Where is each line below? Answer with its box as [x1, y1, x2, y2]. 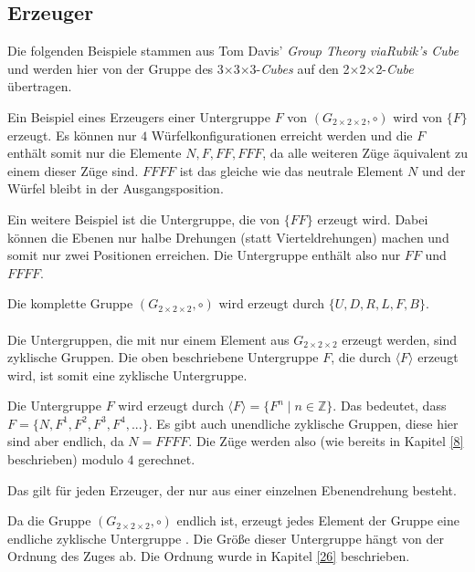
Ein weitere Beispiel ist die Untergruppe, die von [7, 209, 280, 228]
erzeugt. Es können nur [7, 125, 137, 144]
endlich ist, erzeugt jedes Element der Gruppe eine [176, 511, 459, 530]
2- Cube [375, 58, 414, 78]
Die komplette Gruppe [7, 294, 133, 313]
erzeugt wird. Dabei [317, 209, 428, 228]
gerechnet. [138, 450, 195, 469]
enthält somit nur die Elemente [7, 143, 182, 162]
